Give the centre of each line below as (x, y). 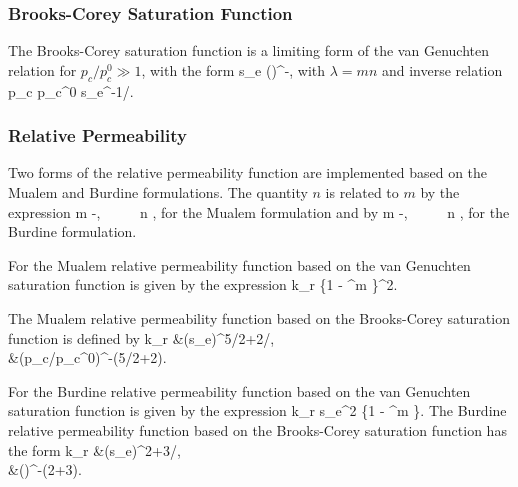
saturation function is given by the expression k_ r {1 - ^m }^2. (203, 284)
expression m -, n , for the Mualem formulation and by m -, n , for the (259, 211)
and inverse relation (442, 69)
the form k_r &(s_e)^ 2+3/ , (94, 449)
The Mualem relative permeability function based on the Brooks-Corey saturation (259, 317)
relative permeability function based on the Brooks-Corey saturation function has (257, 429)
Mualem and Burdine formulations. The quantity (158, 192)
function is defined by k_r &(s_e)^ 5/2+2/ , (141, 337)
